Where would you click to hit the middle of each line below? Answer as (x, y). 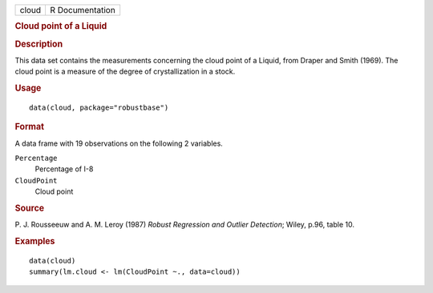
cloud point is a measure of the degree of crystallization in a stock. (125, 71)
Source (30, 208)
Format (29, 126)
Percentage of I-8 (64, 169)
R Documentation (83, 10)
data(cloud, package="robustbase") (99, 107)
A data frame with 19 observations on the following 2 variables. (119, 143)
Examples (35, 242)
